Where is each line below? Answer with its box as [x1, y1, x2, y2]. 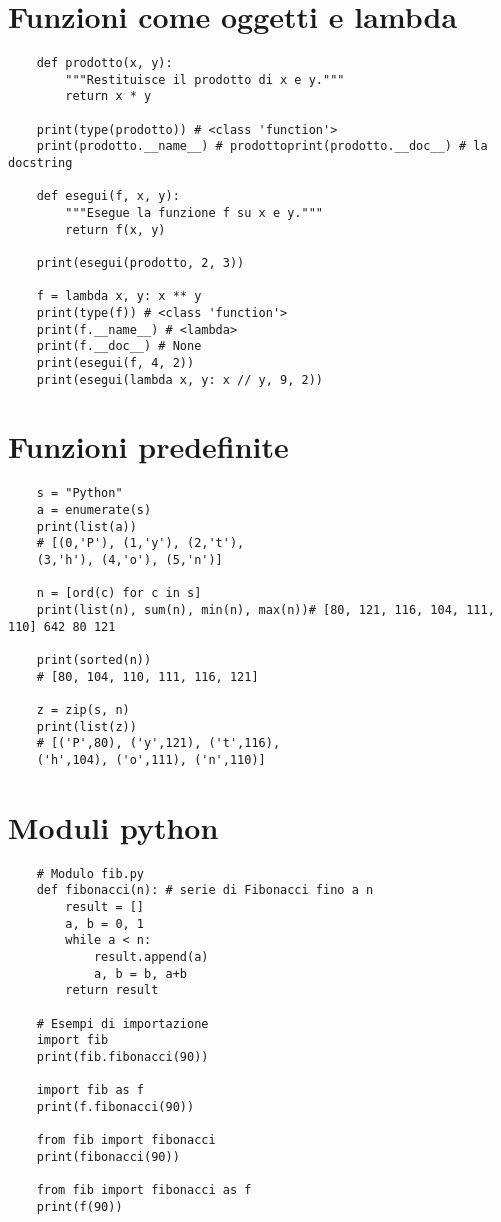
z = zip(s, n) [36, 702, 130, 717]
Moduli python [8, 806, 219, 847]
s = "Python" [36, 486, 123, 501]
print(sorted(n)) [36, 652, 152, 667]
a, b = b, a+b [93, 966, 187, 981]
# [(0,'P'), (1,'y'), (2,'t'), [36, 536, 245, 551]
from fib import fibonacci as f [36, 1183, 252, 1198]
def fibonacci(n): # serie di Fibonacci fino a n [36, 883, 374, 898]
